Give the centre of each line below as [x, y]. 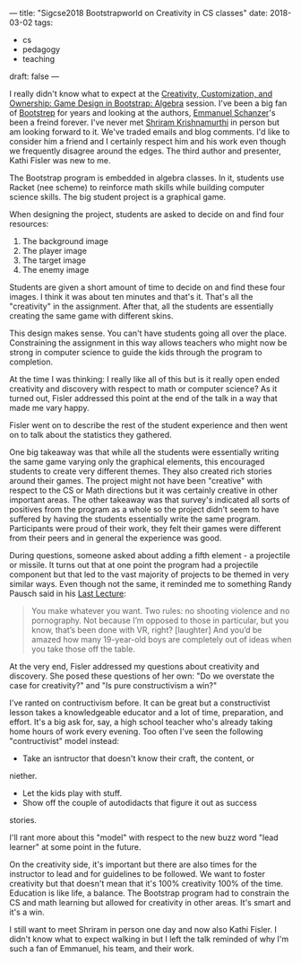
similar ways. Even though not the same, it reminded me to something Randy [150, 584]
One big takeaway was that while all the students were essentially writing [144, 452]
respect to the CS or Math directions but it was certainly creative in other [143, 490]
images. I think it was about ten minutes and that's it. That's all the [131, 297]
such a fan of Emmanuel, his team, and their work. [102, 949]
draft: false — [34, 76]
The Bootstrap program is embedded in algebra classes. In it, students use [147, 178]
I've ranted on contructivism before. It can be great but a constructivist [140, 703]
